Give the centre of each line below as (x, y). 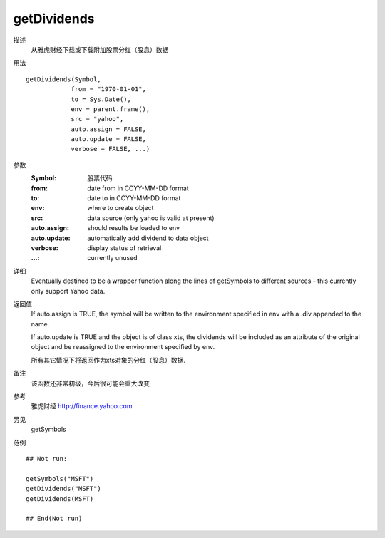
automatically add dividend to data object (148, 238)
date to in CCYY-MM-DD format (134, 198)
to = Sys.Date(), (101, 99)
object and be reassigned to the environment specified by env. (123, 347)
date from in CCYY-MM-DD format (138, 188)
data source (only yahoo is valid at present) (151, 218)
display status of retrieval (124, 248)
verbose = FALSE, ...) (111, 149)
